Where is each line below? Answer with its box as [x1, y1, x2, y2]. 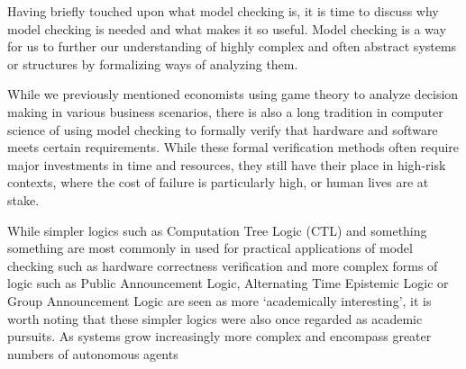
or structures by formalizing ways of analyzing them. [7, 54, 298, 73]
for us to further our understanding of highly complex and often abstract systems [7, 37, 457, 56]
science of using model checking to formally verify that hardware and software [7, 120, 438, 139]
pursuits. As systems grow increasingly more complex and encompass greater [7, 327, 432, 346]
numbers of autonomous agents [7, 344, 178, 363]
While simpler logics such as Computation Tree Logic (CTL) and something [7, 220, 427, 239]
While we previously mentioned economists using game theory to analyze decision [7, 85, 459, 103]
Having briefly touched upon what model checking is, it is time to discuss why [7, 2, 439, 20]
